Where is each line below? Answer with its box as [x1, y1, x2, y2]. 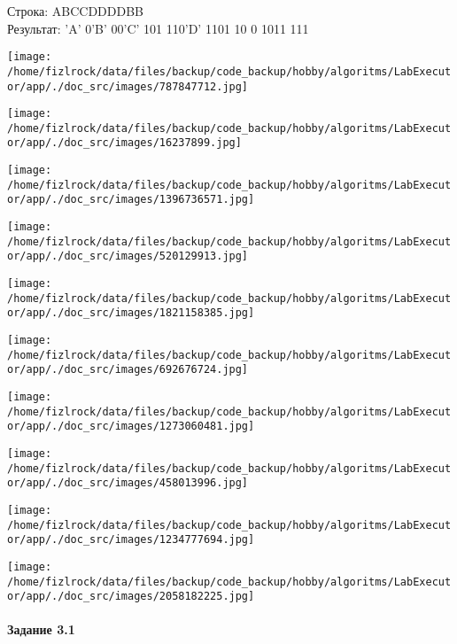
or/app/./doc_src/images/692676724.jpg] [7, 363, 249, 376]
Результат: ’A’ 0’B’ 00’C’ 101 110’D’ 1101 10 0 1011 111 [7, 19, 309, 37]
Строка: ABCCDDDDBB [7, 2, 144, 19]
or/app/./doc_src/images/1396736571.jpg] [7, 193, 255, 206]
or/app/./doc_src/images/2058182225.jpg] [7, 590, 255, 603]
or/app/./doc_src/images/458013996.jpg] [7, 477, 249, 490]
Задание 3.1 [7, 620, 75, 639]
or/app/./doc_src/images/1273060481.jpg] [7, 420, 255, 433]
